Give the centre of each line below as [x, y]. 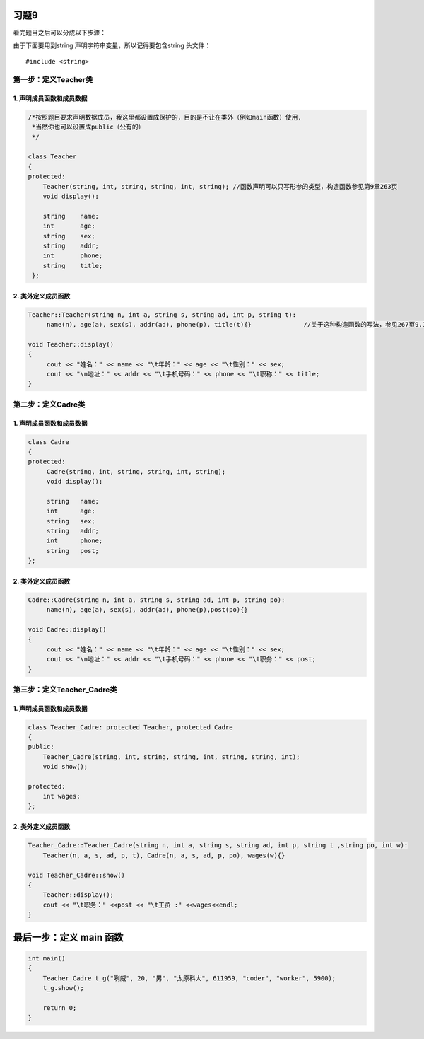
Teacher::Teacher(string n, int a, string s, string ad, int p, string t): [162, 314]
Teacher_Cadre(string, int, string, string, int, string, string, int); [171, 756]
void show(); [65, 767]
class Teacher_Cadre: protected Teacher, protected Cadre [130, 727]
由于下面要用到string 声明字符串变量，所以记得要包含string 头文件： [112, 45]
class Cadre [49, 442]
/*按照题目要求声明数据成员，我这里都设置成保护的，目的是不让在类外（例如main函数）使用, [165, 117]
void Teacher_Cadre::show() [76, 875]
